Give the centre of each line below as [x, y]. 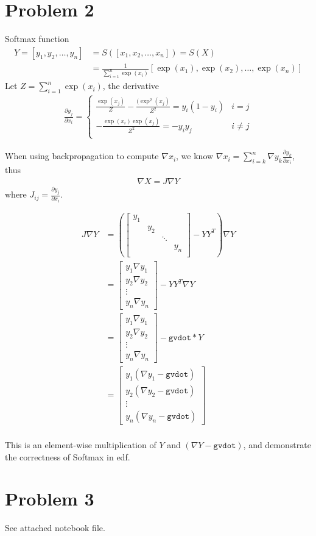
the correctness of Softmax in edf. [68, 456]
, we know [195, 156]
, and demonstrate [277, 445]
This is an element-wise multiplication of [81, 445]
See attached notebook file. [55, 528]
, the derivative [131, 86]
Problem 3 [50, 498]
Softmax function [37, 39]
